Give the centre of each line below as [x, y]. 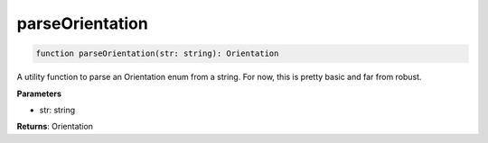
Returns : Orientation [55, 127]
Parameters [39, 94]
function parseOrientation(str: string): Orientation [157, 54]
